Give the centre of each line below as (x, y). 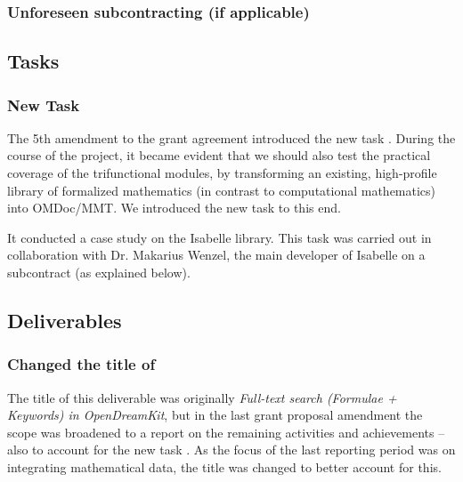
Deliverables (65, 320)
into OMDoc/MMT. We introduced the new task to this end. (174, 208)
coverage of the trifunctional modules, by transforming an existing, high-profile (222, 173)
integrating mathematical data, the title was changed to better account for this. (224, 466)
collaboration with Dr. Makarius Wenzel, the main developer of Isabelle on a (216, 255)
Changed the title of (81, 364)
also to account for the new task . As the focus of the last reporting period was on (231, 450)
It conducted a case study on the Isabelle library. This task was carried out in (219, 237)
